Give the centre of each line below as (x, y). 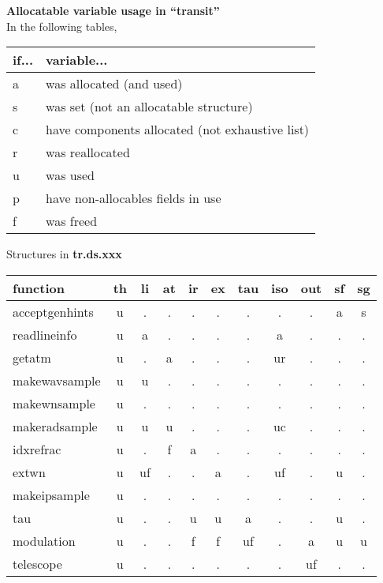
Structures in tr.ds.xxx (64, 254)
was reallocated (88, 152)
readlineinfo (45, 334)
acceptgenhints (53, 311)
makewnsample (54, 403)
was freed (72, 221)
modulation (44, 540)
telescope (37, 563)
